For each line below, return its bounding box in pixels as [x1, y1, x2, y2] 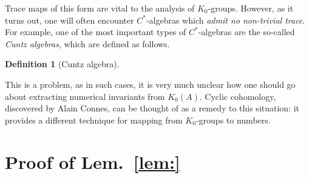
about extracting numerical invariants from [5, 90, 165, 102]
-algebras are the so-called [198, 25, 295, 38]
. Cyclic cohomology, [199, 90, 276, 102]
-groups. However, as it [208, 2, 294, 14]
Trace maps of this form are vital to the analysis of [5, 2, 195, 14]
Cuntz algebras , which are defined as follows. [5, 37, 170, 50]
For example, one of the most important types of [5, 25, 186, 38]
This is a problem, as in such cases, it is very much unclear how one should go [5, 77, 296, 90]
